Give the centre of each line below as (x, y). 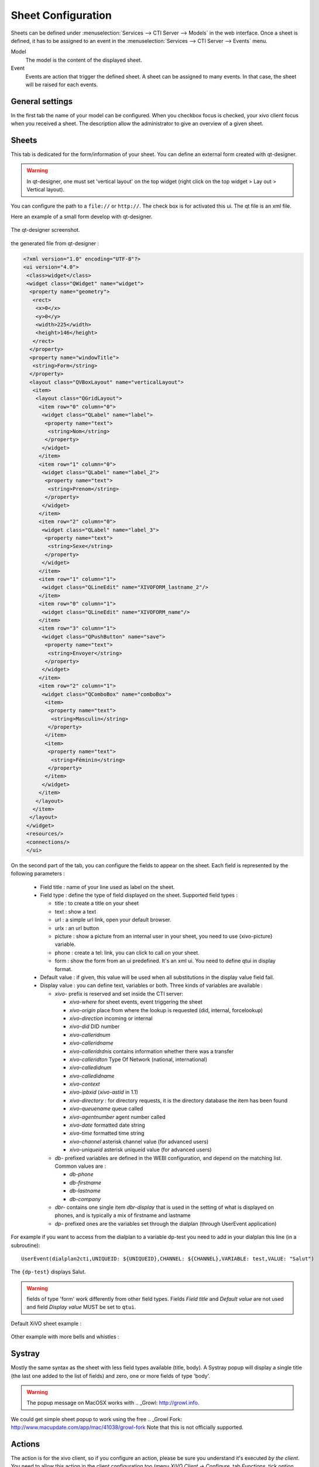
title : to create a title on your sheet (97, 903)
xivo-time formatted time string (107, 1133)
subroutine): (25, 1245)
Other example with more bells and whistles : (65, 1337)
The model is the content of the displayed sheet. (84, 60)
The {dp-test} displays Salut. (48, 1272)
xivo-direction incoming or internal (111, 1018)
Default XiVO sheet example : (46, 1323)
